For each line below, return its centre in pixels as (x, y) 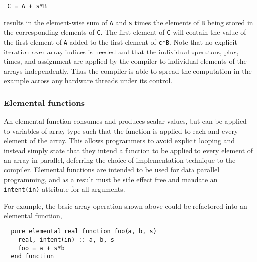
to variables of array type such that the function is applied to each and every (121, 131)
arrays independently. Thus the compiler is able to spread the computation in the (128, 71)
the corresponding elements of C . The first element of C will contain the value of (125, 32)
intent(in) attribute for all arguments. (64, 189)
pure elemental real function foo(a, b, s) (84, 232)
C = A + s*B (27, 6)
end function (32, 256)
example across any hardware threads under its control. (88, 80)
